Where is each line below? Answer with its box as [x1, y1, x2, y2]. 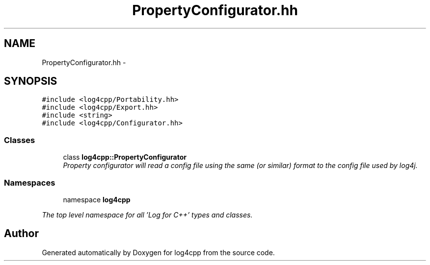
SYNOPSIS [4, 75, 57, 88]
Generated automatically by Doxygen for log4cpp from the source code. [42, 248, 275, 257]
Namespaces [4, 177, 55, 188]
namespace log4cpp [63, 195, 131, 204]
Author [4, 227, 39, 240]
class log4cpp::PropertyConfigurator [63, 153, 187, 162]
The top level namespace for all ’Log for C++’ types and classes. [42, 210, 253, 219]
